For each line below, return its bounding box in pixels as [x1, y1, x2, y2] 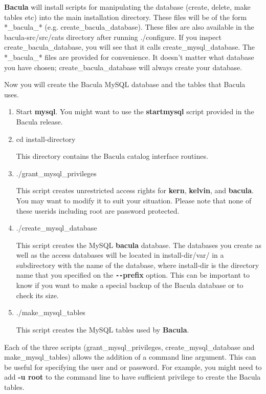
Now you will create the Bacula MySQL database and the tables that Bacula [4, 79, 246, 90]
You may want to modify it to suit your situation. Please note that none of [16, 195, 252, 205]
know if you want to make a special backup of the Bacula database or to [16, 280, 243, 291]
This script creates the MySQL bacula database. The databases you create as [16, 239, 261, 250]
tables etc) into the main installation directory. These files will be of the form [4, 11, 247, 22]
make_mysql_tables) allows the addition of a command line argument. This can [4, 351, 256, 362]
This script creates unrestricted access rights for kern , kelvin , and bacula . [16, 185, 254, 196]
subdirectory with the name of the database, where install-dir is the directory [16, 259, 259, 270]
